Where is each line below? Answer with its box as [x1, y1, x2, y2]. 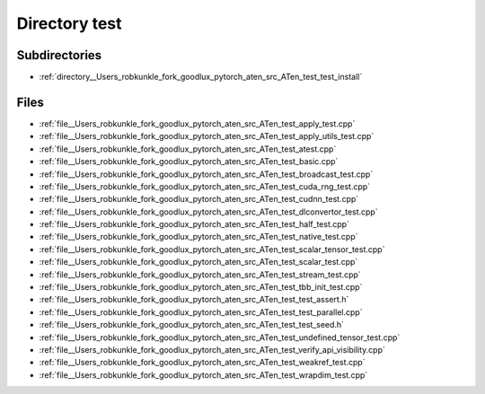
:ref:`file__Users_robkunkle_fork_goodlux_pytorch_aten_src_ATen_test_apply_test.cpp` [39, 118, 356, 129]
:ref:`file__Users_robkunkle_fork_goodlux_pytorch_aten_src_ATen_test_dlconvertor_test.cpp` [39, 206, 378, 217]
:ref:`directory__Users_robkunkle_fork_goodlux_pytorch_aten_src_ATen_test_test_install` [39, 72, 363, 83]
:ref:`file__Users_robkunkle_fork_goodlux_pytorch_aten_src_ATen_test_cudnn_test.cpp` [39, 194, 359, 205]
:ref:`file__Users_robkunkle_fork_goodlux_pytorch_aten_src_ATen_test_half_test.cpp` [39, 219, 350, 230]
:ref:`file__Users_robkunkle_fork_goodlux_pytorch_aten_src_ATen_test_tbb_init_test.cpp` [39, 282, 363, 293]
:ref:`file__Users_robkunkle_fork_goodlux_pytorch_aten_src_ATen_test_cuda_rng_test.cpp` [39, 180, 371, 192]
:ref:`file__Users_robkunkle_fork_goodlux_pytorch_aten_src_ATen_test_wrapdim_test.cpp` [39, 369, 368, 381]
